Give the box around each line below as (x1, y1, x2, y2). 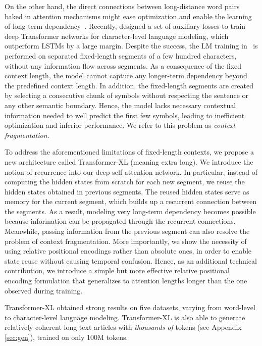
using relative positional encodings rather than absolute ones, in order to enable (5, 245, 252, 256)
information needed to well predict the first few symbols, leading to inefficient (5, 110, 245, 120)
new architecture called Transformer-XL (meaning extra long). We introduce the (5, 156, 253, 167)
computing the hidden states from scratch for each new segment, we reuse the (5, 176, 245, 187)
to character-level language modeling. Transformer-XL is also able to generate (5, 312, 245, 322)
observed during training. (5, 285, 83, 295)
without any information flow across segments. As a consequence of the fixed (5, 60, 242, 71)
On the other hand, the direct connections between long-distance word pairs (5, 1, 240, 11)
